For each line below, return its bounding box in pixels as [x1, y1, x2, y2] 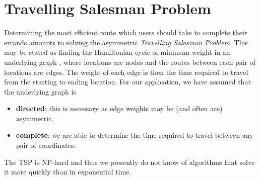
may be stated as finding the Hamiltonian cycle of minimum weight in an [4, 47, 230, 57]
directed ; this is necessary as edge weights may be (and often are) [16, 103, 223, 114]
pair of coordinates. [16, 140, 76, 150]
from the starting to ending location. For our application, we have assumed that [4, 76, 251, 87]
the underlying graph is [4, 86, 76, 97]
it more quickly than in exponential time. [4, 166, 132, 177]
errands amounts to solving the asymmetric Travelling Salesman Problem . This [4, 37, 248, 47]
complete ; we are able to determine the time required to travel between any [16, 130, 253, 140]
